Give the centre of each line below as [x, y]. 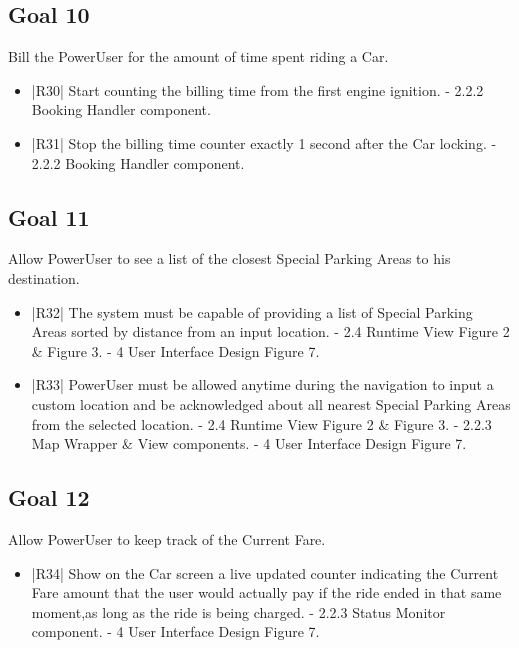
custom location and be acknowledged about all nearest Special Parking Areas [271, 403]
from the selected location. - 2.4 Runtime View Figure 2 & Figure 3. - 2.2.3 [261, 423]
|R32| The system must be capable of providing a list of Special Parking [252, 311]
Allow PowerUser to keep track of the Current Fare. [167, 538]
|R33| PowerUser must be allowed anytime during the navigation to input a [262, 384]
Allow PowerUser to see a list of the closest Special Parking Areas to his [229, 258]
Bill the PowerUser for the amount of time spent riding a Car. [198, 56]
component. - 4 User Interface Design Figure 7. [175, 631]
